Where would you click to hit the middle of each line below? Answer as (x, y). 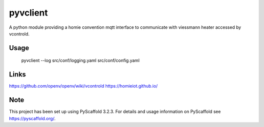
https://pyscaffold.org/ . (32, 118)
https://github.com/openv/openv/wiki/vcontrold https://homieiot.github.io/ (83, 86)
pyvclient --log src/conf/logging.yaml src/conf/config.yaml (80, 60)
